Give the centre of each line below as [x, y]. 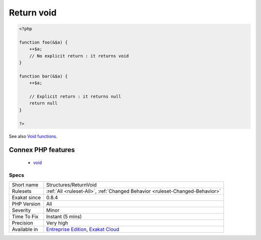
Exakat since [26, 197]
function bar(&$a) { [43, 76]
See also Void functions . [33, 136]
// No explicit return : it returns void [79, 56]
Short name [25, 185]
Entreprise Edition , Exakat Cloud [83, 229]
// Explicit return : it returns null [75, 97]
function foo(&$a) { [43, 42]
